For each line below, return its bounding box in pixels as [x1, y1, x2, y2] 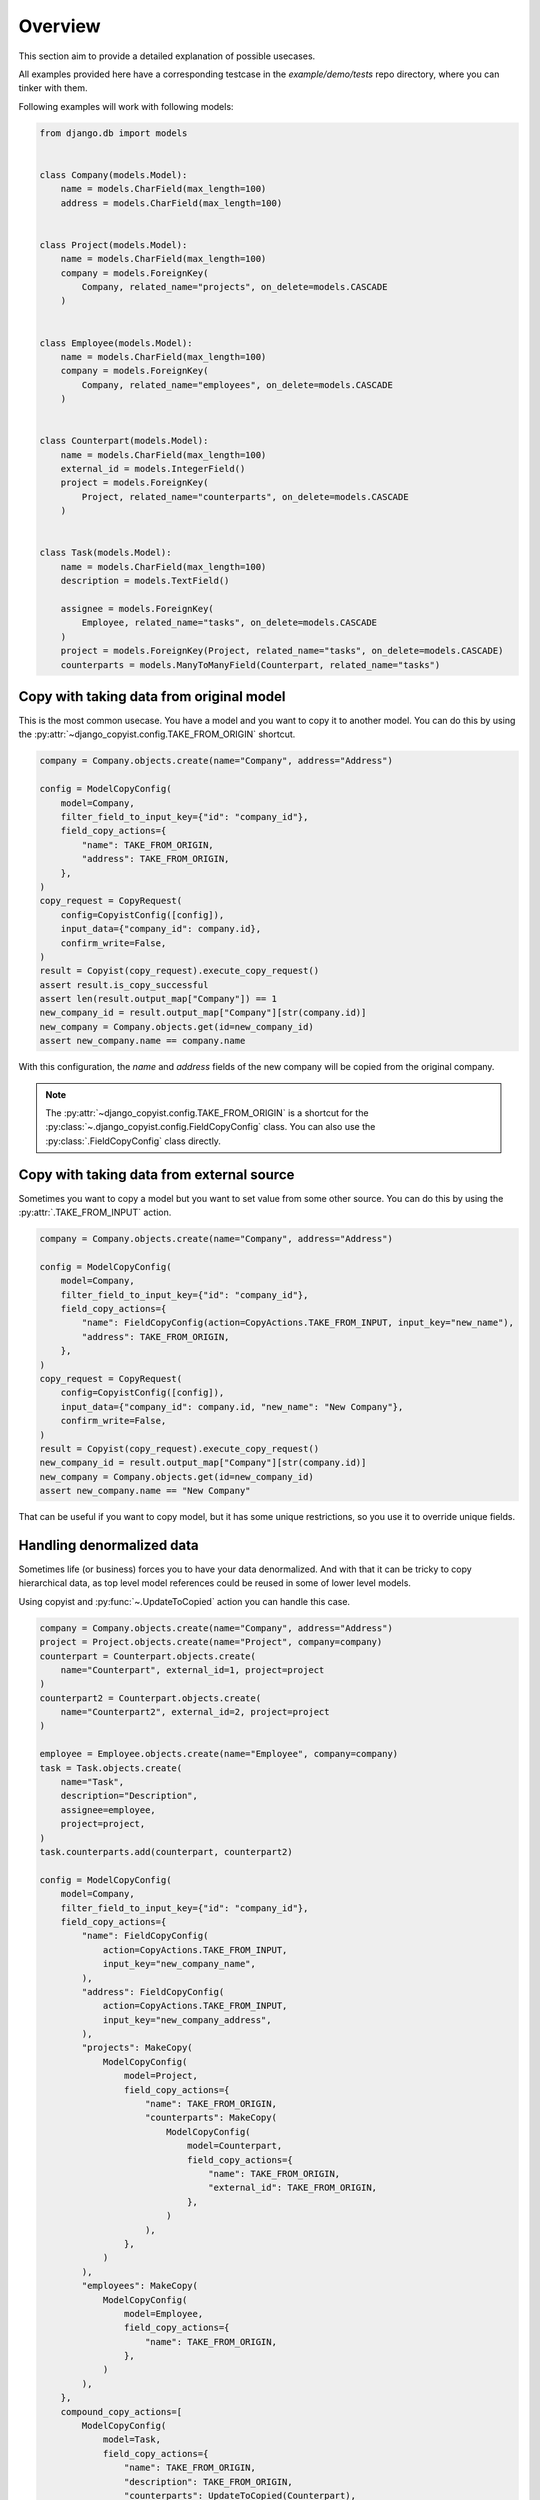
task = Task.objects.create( [39, 1762, 183, 1774]
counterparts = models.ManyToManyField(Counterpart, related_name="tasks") [60, 659, 441, 670]
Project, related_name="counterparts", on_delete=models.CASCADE [81, 491, 409, 502]
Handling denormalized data [18, 1536, 199, 1554]
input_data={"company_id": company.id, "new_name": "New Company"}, [60, 1401, 404, 1412]
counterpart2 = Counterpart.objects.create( [39, 1692, 262, 1704]
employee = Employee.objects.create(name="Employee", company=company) [39, 1748, 399, 1760]
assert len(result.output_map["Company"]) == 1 [39, 993, 277, 1005]
